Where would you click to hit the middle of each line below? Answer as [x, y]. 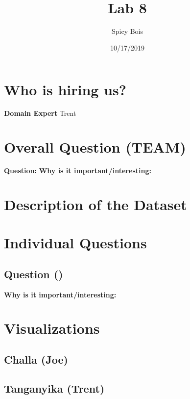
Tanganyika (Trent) [54, 388]
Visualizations [52, 328]
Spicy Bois [127, 31]
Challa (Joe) [36, 359]
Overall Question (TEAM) [95, 147]
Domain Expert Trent [40, 113]
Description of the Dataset [95, 204]
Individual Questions [75, 243]
